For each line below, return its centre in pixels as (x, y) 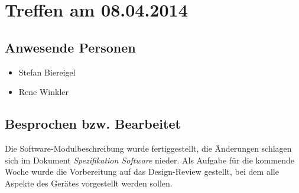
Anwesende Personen (70, 47)
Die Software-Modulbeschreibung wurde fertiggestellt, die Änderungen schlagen (148, 148)
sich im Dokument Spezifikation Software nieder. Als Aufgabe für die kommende (149, 160)
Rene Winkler (44, 92)
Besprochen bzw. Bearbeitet (93, 124)
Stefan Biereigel (47, 72)
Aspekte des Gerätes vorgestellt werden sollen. (89, 183)
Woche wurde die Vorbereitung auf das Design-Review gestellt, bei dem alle (142, 171)
